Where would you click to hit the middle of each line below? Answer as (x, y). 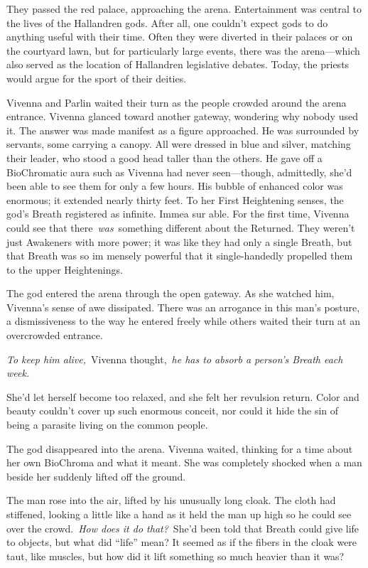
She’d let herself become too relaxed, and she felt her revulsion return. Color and (183, 396)
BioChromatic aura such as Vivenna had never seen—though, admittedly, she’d (179, 172)
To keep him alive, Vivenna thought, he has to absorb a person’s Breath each (175, 359)
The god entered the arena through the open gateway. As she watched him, (171, 293)
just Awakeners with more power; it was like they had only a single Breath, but (179, 241)
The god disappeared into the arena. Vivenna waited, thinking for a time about (180, 448)
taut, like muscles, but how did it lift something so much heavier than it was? (175, 556)
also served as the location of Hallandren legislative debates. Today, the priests (178, 64)
